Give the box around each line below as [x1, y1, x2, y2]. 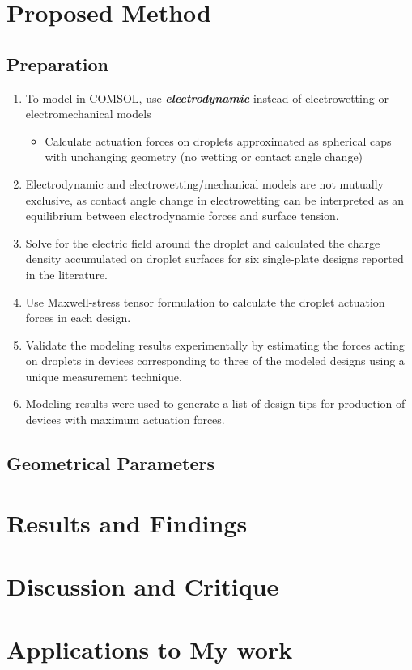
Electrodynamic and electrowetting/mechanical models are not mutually [25, 175, 384, 192]
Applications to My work [6, 633, 293, 666]
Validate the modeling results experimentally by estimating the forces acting [25, 336, 405, 353]
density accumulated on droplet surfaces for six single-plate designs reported [25, 250, 404, 267]
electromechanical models [25, 105, 151, 122]
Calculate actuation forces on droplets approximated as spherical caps [45, 132, 392, 149]
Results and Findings [6, 506, 248, 539]
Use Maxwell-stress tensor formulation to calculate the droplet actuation [25, 293, 385, 310]
